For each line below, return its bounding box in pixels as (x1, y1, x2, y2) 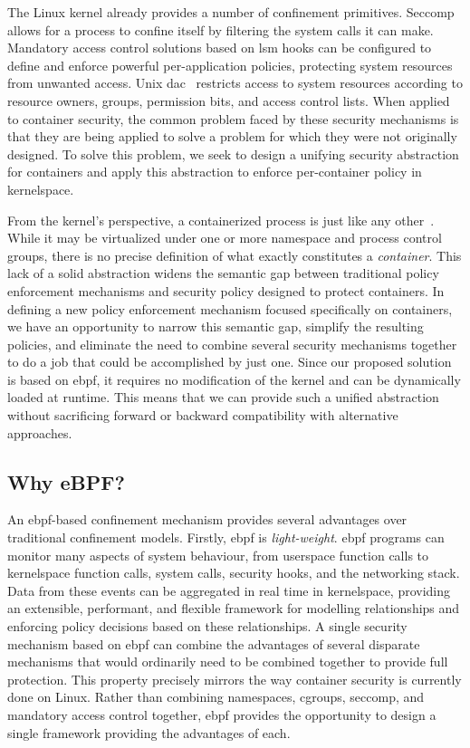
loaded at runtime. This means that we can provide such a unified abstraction (7, 388, 439, 407)
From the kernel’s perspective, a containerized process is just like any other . (7, 210, 435, 229)
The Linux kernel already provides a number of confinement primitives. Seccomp (7, 3, 455, 21)
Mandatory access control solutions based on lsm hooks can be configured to (7, 38, 432, 57)
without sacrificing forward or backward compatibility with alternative (7, 406, 398, 425)
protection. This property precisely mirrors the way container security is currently (7, 669, 462, 688)
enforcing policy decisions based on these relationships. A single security (7, 617, 408, 636)
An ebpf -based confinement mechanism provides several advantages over (7, 510, 408, 529)
